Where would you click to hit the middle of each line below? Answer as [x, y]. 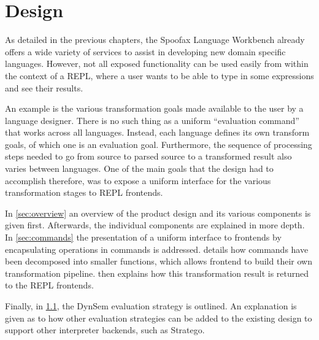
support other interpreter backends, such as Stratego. [105, 330]
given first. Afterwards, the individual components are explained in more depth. [155, 225]
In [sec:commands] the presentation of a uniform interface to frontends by [143, 237]
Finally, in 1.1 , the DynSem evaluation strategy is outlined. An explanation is [151, 306]
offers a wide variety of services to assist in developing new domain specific [145, 51]
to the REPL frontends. [49, 285]
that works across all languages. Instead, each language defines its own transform [157, 132]
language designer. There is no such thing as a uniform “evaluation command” [152, 120]
